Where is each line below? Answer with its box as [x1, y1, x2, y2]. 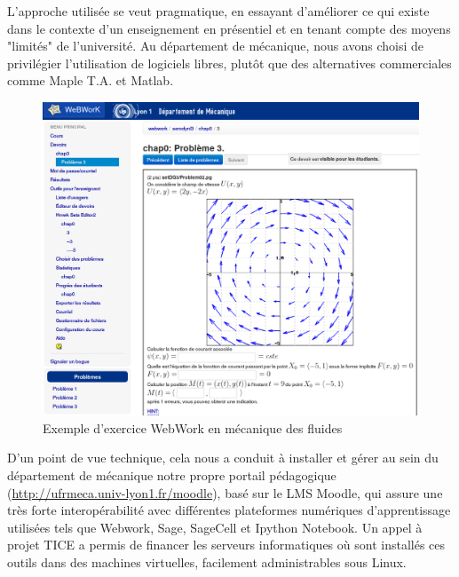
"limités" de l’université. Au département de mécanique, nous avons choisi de [7, 36, 424, 55]
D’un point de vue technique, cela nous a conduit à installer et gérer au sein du [7, 448, 439, 467]
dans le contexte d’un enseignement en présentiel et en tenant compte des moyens [7, 19, 451, 37]
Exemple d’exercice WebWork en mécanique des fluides [43, 418, 343, 437]
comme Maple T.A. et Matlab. [7, 71, 174, 90]
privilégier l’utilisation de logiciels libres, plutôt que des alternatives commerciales [7, 53, 452, 72]
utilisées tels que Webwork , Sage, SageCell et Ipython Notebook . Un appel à [7, 518, 423, 536]
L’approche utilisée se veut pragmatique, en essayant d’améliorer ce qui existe [7, 2, 430, 20]
